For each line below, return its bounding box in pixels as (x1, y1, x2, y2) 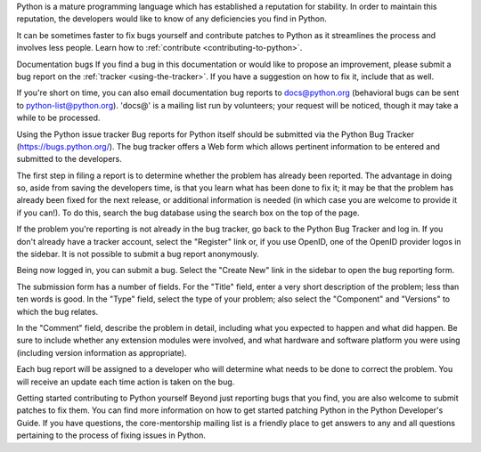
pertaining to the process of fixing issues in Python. (16, 430, 207, 440)
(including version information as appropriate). (16, 347, 187, 358)
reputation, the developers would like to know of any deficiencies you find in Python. (16, 13, 327, 24)
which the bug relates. (16, 306, 99, 317)
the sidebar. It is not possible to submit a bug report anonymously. (16, 249, 260, 260)
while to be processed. (16, 112, 101, 124)
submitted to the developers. (16, 154, 122, 165)
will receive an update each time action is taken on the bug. (16, 376, 235, 387)
